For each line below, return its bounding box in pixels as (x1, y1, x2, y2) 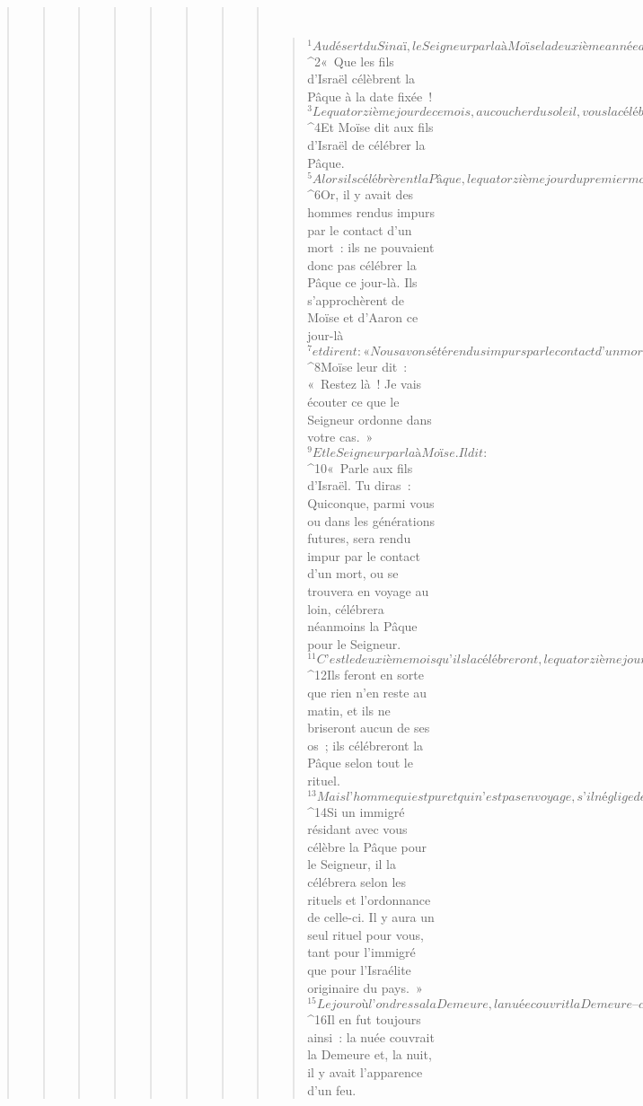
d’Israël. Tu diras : (307, 476, 411, 495)
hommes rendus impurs (307, 202, 436, 221)
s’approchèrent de (307, 290, 405, 309)
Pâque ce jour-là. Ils (307, 273, 418, 292)
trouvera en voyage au (307, 581, 429, 600)
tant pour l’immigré (307, 943, 416, 961)
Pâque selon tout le (307, 753, 413, 772)
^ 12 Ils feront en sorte (307, 665, 424, 684)
